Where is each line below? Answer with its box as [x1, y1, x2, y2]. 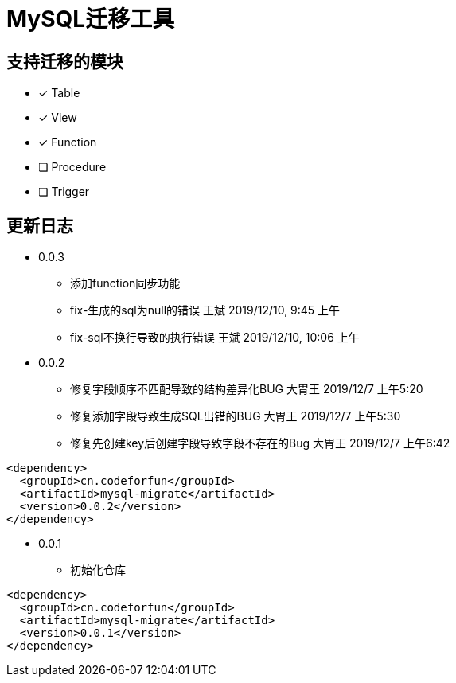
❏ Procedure [38, 160, 107, 174]
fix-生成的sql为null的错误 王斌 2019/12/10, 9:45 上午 [70, 303, 341, 318]
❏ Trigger [38, 185, 90, 199]
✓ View [38, 111, 77, 125]
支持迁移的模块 [6, 51, 123, 72]
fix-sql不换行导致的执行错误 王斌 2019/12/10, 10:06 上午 [70, 330, 360, 345]
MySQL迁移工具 [6, 6, 175, 33]
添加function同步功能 [70, 276, 181, 291]
